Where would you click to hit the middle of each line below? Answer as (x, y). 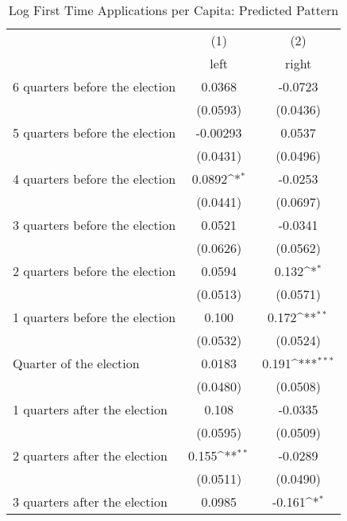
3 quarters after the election (90, 502)
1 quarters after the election (90, 409)
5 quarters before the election (94, 132)
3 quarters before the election (94, 225)
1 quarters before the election (94, 317)
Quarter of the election (76, 363)
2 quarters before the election (94, 271)
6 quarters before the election (94, 86)
